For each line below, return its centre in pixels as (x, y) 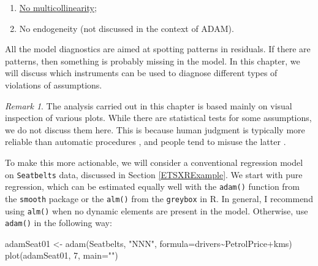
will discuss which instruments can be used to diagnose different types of (141, 73)
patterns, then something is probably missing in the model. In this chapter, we (153, 61)
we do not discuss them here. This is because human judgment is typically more (155, 129)
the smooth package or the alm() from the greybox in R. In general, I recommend (159, 198)
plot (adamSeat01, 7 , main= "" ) (62, 255)
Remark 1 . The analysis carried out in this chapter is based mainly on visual (149, 105)
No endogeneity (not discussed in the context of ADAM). (127, 28)
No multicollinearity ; (58, 7)
